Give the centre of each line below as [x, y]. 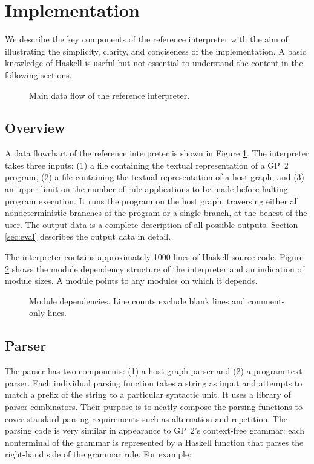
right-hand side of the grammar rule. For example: [98, 454]
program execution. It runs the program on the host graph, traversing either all [152, 200]
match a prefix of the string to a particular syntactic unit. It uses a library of [148, 395]
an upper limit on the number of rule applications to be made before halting [146, 189]
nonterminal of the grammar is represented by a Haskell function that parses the [154, 442]
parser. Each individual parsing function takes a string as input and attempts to [154, 382]
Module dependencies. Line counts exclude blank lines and [137, 301]
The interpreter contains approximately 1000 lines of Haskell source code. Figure [154, 257]
